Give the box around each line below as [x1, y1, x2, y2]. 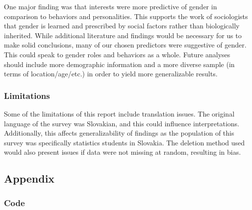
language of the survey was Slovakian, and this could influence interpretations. [4, 118, 239, 128]
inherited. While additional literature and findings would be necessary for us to [4, 30, 242, 40]
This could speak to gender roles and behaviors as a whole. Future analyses [4, 49, 230, 59]
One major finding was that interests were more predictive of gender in [4, 1, 217, 11]
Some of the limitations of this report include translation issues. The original [4, 108, 235, 118]
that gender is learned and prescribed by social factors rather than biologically [4, 21, 240, 31]
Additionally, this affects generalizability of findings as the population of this [4, 128, 234, 138]
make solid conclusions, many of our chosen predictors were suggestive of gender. [4, 40, 247, 50]
